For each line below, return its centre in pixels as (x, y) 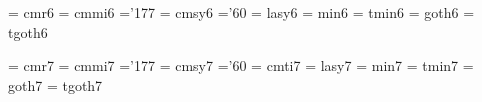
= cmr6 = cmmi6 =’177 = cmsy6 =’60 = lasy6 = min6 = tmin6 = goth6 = (241, 12)
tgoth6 (28, 31)
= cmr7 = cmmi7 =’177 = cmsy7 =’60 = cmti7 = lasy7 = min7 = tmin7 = (241, 65)
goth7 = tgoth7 (55, 84)
